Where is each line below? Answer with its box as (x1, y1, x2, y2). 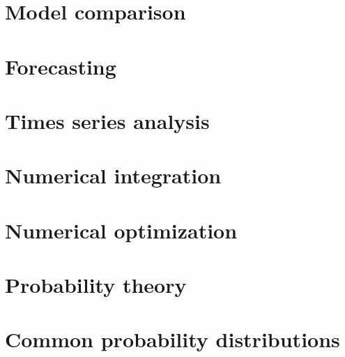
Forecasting (5, 52, 116, 80)
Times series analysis (5, 106, 210, 135)
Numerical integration (5, 161, 222, 190)
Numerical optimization (5, 215, 238, 244)
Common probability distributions (5, 325, 340, 354)
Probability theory (5, 271, 187, 299)
